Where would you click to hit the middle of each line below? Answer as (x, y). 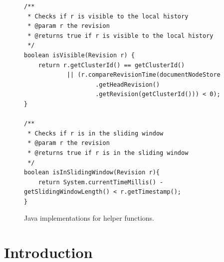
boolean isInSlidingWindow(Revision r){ (92, 173)
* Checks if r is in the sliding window (96, 133)
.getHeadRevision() (128, 84)
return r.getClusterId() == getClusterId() (112, 65)
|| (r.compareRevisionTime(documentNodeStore (143, 75)
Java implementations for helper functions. (89, 218)
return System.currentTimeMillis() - (101, 182)
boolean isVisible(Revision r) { (79, 55)
